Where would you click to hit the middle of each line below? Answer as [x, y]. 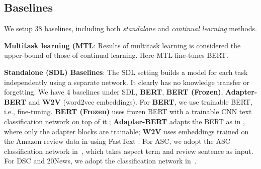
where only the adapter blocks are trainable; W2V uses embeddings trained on [126, 131]
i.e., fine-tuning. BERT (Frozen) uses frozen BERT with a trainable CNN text [128, 111]
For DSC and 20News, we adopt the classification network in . [100, 161]
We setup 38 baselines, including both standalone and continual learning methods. [131, 28]
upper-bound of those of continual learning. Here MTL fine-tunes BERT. [116, 55]
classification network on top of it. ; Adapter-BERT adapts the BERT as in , [125, 121]
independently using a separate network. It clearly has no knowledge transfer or [127, 82]
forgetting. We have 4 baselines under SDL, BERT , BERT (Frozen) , [114, 92]
